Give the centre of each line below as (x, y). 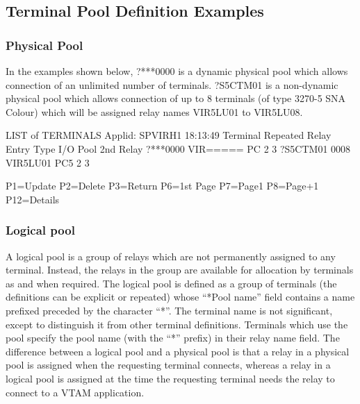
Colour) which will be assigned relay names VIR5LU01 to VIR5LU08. (154, 111)
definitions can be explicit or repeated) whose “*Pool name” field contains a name (180, 297)
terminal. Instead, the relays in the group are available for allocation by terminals (180, 270)
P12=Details (33, 199)
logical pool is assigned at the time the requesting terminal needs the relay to (170, 378)
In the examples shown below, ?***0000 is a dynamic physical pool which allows (177, 71)
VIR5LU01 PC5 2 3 (48, 162)
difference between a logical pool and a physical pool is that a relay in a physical (178, 351)
